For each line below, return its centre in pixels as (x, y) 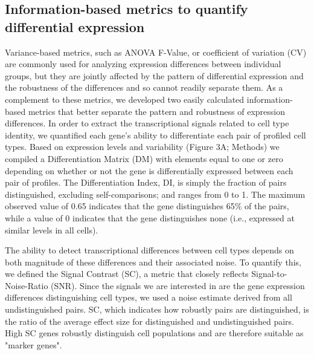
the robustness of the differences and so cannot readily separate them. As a (144, 87)
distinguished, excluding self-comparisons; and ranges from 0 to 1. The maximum (155, 194)
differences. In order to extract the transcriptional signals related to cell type (147, 123)
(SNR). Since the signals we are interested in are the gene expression (178, 285)
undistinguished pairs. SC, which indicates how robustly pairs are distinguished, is (157, 309)
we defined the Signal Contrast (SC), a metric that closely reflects (127, 274)
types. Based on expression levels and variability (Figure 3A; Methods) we (142, 147)
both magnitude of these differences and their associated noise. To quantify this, (153, 262)
